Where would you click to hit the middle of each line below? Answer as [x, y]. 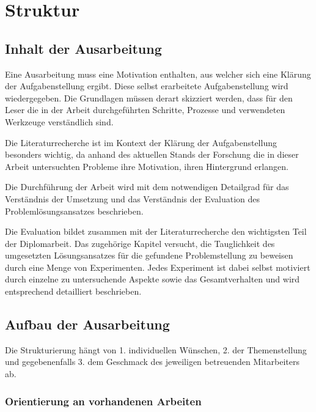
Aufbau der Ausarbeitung [87, 324]
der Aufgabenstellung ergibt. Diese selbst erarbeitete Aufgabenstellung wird [147, 86]
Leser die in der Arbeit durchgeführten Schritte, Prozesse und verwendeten [145, 110]
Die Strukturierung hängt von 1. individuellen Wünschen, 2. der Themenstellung [156, 349]
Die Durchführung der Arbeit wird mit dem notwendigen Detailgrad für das [147, 187]
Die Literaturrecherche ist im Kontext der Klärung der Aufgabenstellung [141, 142]
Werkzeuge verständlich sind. [59, 121]
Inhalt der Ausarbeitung [83, 48]
